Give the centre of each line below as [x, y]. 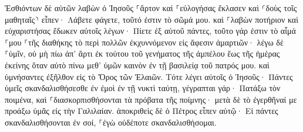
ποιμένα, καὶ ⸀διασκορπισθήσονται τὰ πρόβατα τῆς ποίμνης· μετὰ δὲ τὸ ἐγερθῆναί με [151, 99]
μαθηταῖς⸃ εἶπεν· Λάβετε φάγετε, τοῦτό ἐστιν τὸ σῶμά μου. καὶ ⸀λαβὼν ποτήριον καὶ [151, 19]
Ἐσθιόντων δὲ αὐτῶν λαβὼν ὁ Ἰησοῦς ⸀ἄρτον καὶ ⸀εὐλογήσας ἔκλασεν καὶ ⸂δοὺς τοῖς [151, 8]
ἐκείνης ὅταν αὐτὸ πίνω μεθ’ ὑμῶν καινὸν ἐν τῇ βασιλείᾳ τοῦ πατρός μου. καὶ [137, 65]
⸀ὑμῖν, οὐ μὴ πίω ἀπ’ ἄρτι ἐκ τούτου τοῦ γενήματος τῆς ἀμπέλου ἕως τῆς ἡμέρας [142, 53]
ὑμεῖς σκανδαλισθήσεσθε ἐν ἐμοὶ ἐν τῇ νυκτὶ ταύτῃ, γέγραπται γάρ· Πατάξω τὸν [143, 88]
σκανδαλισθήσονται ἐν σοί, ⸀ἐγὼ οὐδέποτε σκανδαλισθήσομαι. [111, 122]
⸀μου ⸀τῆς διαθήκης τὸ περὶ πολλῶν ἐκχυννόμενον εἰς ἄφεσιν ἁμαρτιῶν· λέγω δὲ [144, 42]
